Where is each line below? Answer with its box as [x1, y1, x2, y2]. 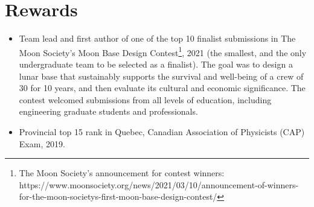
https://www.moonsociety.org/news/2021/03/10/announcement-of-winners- [19, 178, 299, 191]
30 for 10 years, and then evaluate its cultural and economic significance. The [19, 81, 306, 94]
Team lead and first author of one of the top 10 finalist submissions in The [19, 32, 296, 45]
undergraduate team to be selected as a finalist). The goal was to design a [19, 57, 293, 70]
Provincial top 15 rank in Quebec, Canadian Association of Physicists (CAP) [19, 125, 305, 138]
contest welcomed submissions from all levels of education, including [19, 93, 272, 106]
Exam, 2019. [19, 137, 65, 150]
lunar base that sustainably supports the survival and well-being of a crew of [19, 69, 304, 82]
